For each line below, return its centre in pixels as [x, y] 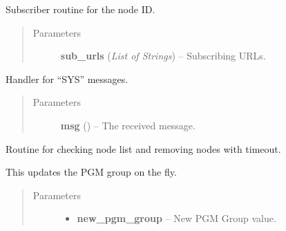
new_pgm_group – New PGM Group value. [177, 218]
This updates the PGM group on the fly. [91, 172]
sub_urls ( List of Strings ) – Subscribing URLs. [163, 56]
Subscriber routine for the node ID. [80, 9]
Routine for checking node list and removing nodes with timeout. [143, 148]
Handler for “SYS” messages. [67, 78]
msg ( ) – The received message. [128, 125]
